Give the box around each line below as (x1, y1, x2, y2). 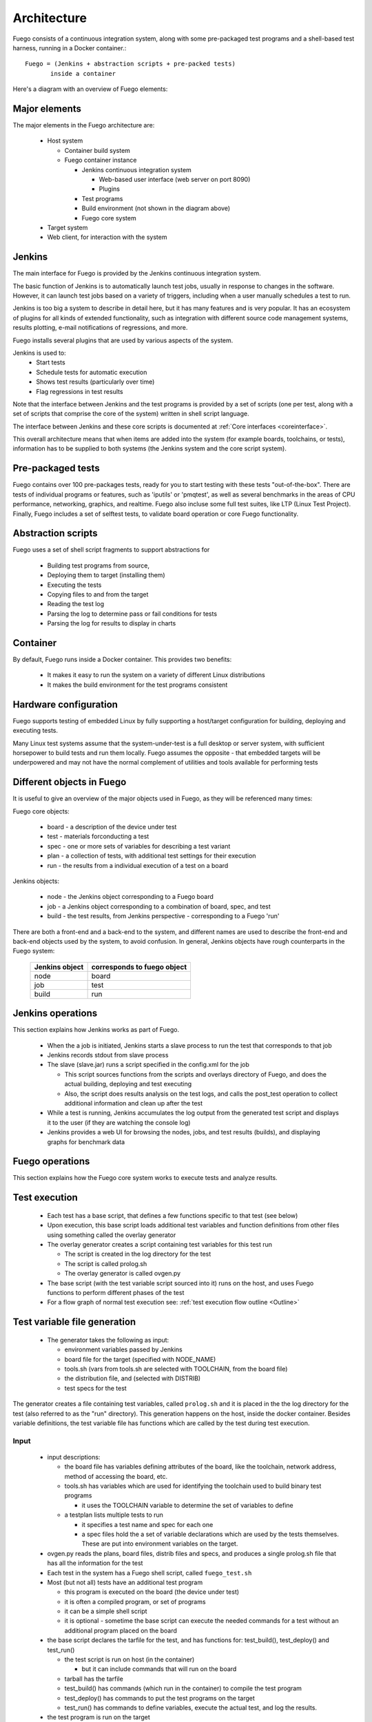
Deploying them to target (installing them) (47, 571, 165, 579)
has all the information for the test (47, 1559, 143, 1567)
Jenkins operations (12, 1008, 98, 1019)
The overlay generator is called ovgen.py (64, 1269, 181, 1278)
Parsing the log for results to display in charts (47, 619, 176, 627)
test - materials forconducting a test (47, 832, 149, 840)
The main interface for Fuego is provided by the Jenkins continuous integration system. (12, 269, 261, 278)
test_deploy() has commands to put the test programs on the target (64, 1694, 255, 1702)
